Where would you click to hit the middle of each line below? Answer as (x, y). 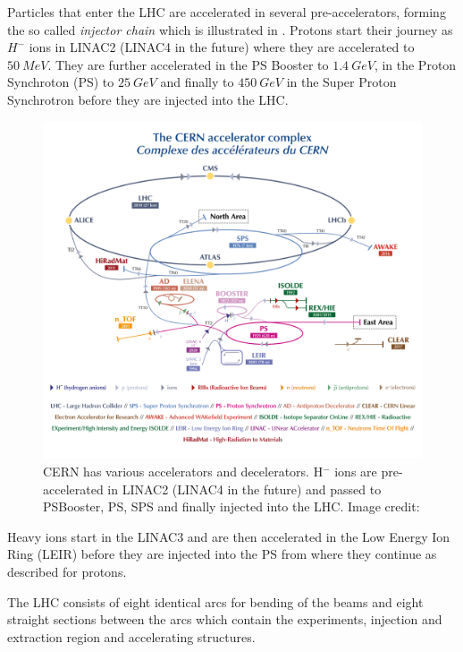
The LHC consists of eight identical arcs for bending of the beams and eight (215, 601)
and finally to (197, 82)
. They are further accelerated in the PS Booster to (188, 64)
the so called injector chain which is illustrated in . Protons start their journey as (230, 29)
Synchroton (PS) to (61, 82)
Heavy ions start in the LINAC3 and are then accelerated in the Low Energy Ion (229, 536)
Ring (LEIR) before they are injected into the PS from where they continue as (222, 554)
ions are (356, 471)
